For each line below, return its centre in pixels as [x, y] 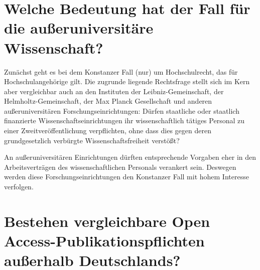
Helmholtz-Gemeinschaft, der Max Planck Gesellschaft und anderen [108, 101]
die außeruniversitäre [79, 28]
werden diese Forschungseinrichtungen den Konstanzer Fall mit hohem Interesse [126, 177]
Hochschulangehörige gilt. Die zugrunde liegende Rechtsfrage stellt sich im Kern [127, 81]
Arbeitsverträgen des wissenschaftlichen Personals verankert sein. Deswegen [120, 167]
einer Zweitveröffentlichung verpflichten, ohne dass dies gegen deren [108, 130]
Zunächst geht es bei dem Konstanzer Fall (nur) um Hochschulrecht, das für [121, 71]
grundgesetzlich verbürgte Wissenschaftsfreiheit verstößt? [92, 140]
